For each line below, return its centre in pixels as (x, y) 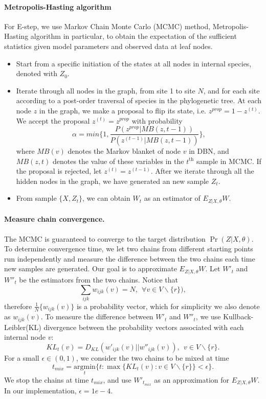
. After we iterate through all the (202, 171)
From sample (36, 198)
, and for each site (231, 90)
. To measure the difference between (97, 316)
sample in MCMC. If (229, 161)
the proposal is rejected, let (59, 171)
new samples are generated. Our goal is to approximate (91, 268)
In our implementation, (40, 391)
